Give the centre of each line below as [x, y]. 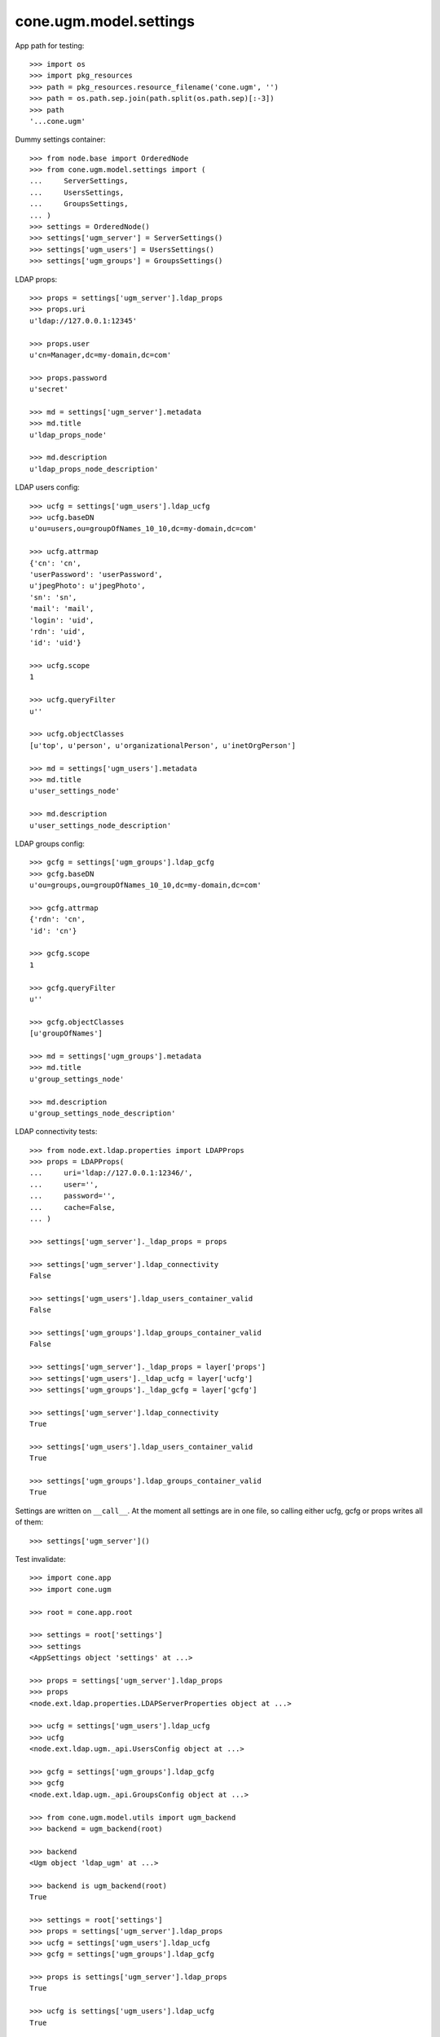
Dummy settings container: [60, 139]
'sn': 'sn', [53, 597]
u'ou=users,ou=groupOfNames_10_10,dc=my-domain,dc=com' [143, 529]
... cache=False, [73, 1207]
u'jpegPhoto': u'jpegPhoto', [88, 586]
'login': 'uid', [62, 620]
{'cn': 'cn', [55, 563]
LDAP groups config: [50, 843]
